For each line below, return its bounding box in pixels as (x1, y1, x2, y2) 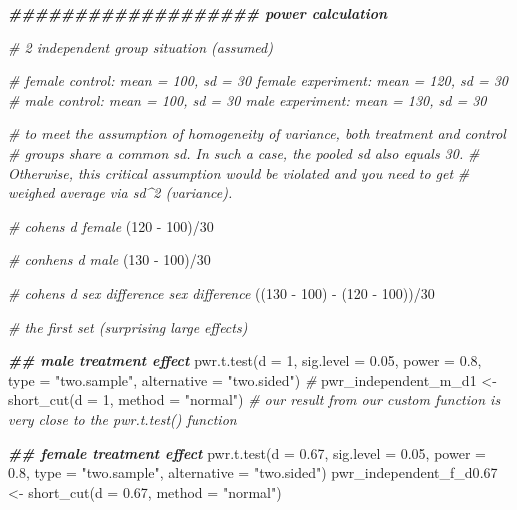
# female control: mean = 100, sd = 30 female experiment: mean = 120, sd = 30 (8, 70, 508, 91)
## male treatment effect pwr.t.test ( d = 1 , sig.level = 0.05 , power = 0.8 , (8, 350, 482, 371)
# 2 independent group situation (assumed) (8, 36, 273, 57)
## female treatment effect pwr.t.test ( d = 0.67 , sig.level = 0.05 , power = (8, 442, 486, 463)
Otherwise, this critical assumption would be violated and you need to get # (8, 162, 470, 183)
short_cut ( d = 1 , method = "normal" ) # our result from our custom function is (8, 389, 501, 410)
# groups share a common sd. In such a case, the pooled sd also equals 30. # (8, 142, 480, 163)
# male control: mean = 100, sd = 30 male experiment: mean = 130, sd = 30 (8, 89, 487, 110)
